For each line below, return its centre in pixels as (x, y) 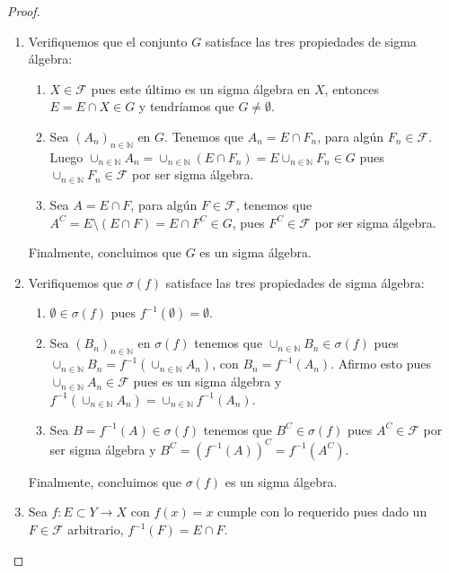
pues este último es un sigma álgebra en (201, 88)
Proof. (24, 11)
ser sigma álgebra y (103, 449)
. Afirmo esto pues (381, 364)
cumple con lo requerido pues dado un (322, 512)
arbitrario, (96, 529)
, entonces (352, 88)
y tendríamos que (186, 106)
